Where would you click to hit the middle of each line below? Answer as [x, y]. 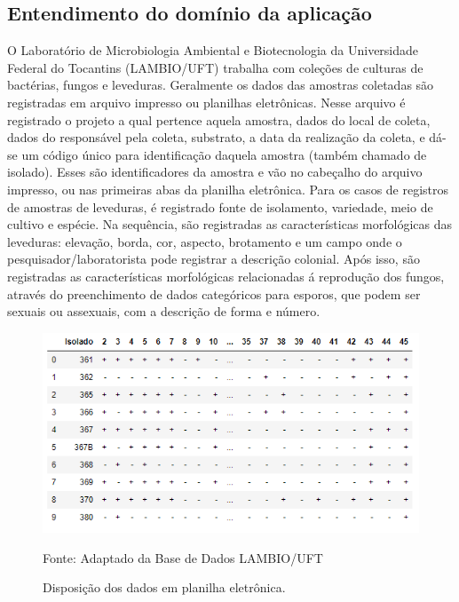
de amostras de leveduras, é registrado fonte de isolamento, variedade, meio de [220, 206]
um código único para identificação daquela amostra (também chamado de [224, 154]
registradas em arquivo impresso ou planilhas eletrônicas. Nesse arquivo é [206, 102]
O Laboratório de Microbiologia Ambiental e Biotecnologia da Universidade [213, 50]
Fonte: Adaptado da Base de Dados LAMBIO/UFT [183, 557]
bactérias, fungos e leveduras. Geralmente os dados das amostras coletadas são [221, 85]
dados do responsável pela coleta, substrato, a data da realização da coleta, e [216, 137]
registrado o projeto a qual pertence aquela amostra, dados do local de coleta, [219, 119]
